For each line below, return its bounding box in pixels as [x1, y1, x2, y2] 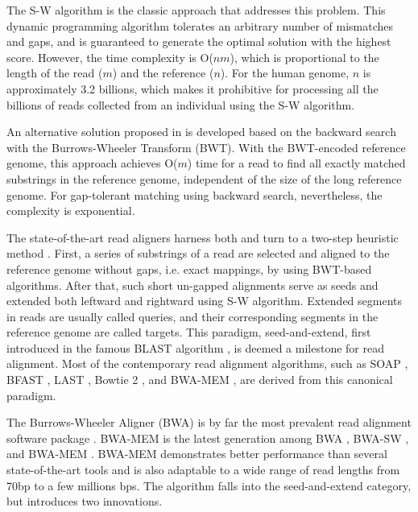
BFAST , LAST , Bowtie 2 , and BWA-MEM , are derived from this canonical [6, 371, 393, 388]
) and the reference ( [112, 64, 214, 81]
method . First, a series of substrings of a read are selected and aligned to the [6, 245, 390, 262]
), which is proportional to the [230, 48, 379, 65]
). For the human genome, [220, 64, 350, 81]
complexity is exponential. [6, 202, 135, 219]
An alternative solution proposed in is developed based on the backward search [6, 123, 396, 140]
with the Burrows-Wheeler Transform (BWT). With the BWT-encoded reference [6, 138, 406, 155]
